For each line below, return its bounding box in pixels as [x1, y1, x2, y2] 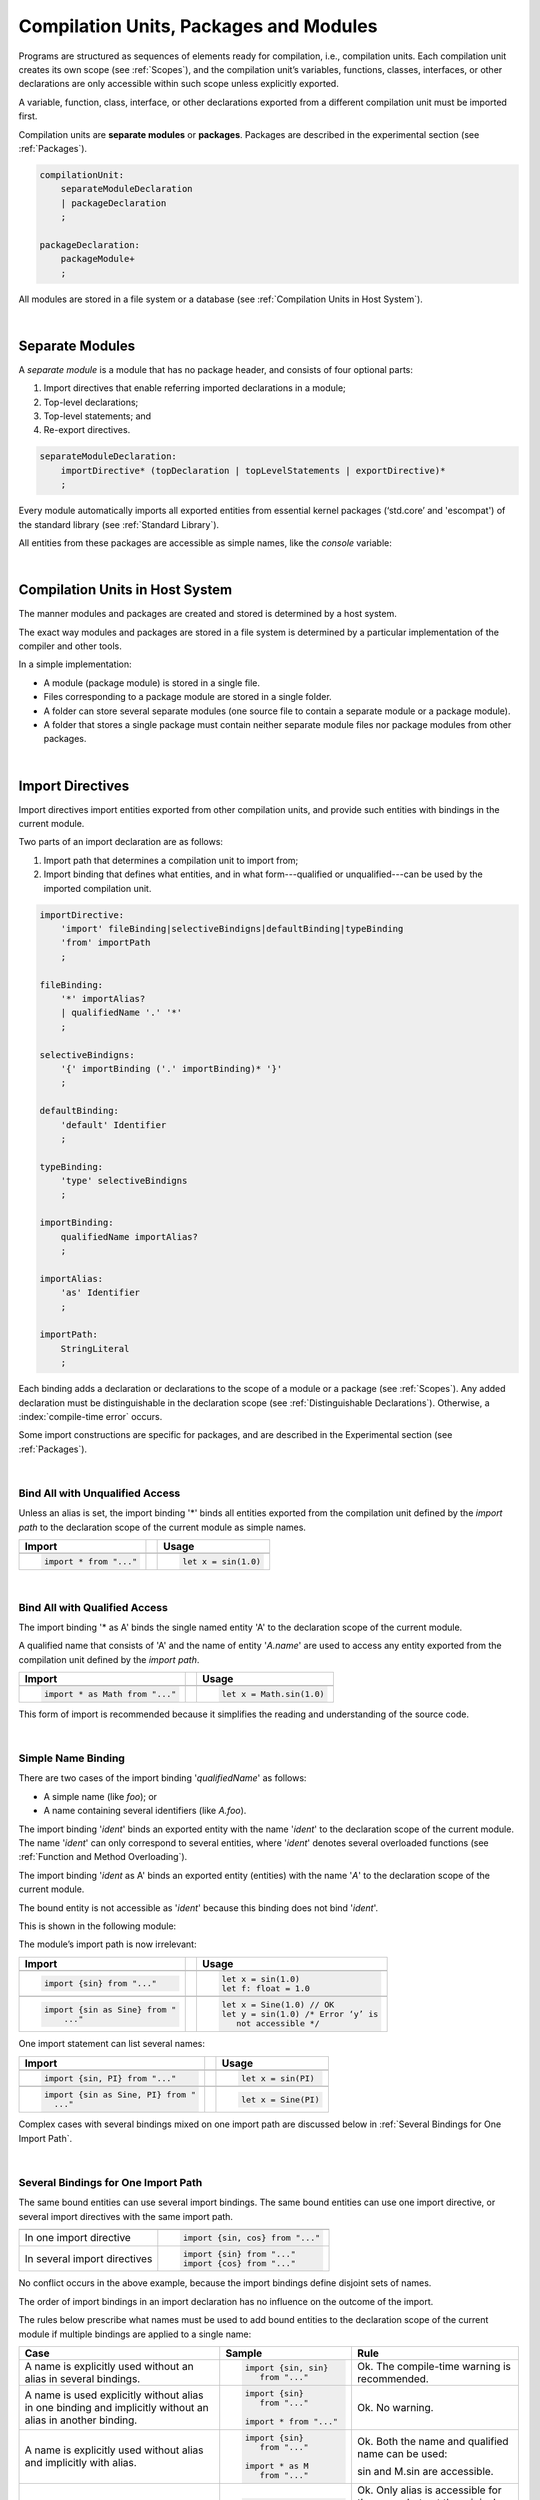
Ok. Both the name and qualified [356, 2435, 509, 2449]
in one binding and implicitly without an [24, 2400, 209, 2414]
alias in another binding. [24, 2413, 138, 2427]
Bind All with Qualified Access [18, 1600, 169, 1614]
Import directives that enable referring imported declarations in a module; [43, 382, 347, 394]
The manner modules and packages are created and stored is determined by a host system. [18, 608, 397, 620]
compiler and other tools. [18, 640, 122, 652]
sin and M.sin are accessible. [356, 2465, 494, 2479]
